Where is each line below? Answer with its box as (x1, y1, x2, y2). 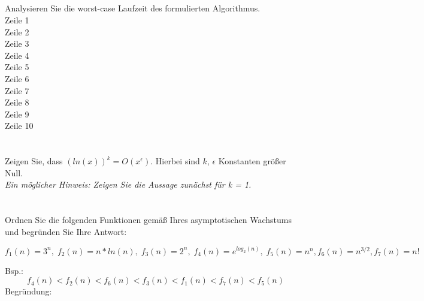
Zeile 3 (5, 37, 29, 50)
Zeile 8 (5, 96, 29, 109)
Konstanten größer (218, 155, 286, 167)
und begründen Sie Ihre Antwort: (5, 225, 127, 237)
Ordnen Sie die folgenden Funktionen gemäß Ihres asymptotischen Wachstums (5, 213, 292, 226)
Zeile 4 (5, 49, 29, 61)
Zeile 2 (5, 25, 29, 38)
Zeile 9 (5, 107, 29, 120)
